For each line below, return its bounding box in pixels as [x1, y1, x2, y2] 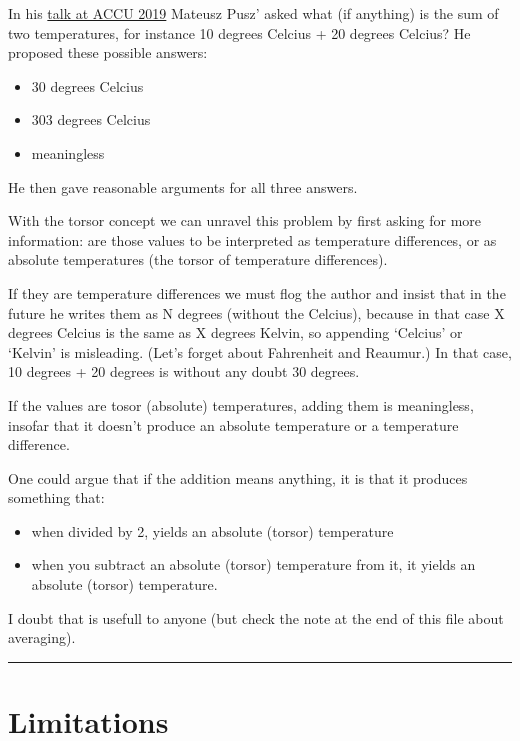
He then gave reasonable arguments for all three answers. [8, 176, 358, 197]
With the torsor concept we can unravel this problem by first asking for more [8, 210, 482, 231]
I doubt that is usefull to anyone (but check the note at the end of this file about [8, 607, 504, 628]
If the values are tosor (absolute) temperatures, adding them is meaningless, [8, 394, 474, 415]
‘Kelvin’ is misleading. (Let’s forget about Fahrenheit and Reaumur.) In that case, [8, 341, 512, 362]
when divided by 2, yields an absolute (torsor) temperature [31, 520, 394, 541]
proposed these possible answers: [8, 42, 208, 63]
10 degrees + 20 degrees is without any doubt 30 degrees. [8, 361, 360, 382]
